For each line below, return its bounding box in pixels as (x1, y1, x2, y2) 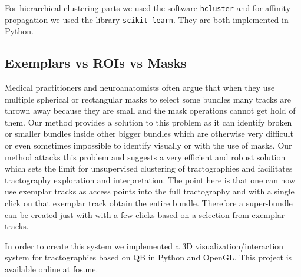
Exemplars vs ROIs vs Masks (5, 54, 187, 72)
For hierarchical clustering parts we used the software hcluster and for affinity (5, 2, 291, 14)
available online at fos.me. (5, 263, 98, 275)
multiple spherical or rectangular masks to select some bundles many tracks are (5, 93, 292, 105)
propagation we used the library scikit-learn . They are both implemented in (5, 13, 289, 25)
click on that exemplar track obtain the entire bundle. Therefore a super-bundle (5, 197, 293, 209)
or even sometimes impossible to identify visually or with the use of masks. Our (5, 139, 292, 151)
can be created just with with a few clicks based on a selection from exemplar (5, 208, 285, 220)
